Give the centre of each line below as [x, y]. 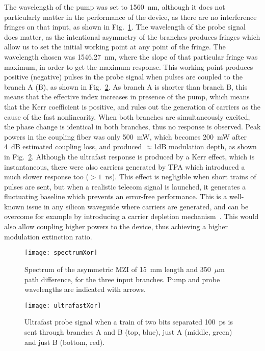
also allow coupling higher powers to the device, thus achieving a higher [116, 226]
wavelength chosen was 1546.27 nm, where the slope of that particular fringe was [131, 56]
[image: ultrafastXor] [63, 305]
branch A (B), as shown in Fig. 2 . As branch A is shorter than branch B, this [126, 86]
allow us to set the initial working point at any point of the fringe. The [115, 47]
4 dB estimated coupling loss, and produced [73, 146]
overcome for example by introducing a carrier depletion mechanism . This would [131, 216]
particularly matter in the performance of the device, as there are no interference [130, 17]
